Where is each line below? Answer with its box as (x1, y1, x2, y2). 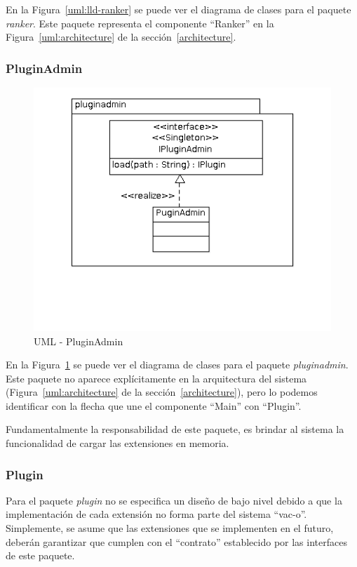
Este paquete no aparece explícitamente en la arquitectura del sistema (6, 371, 307, 385)
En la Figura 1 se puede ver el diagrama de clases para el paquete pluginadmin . (6, 357, 349, 372)
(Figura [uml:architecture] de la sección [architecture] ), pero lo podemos (6, 385, 318, 399)
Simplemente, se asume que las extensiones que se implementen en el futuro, (6, 521, 334, 535)
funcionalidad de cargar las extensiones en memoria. (6, 436, 229, 451)
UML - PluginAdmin (34, 333, 123, 348)
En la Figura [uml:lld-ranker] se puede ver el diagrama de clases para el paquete (6, 2, 351, 16)
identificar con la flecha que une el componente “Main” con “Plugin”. (6, 398, 302, 413)
